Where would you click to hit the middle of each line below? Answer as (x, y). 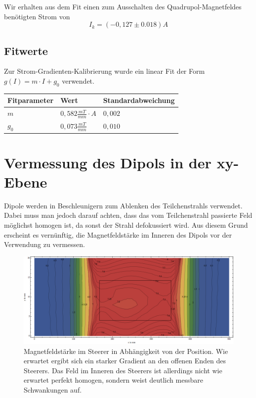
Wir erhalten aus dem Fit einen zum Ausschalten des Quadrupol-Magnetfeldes (123, 6)
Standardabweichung (139, 100)
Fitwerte (26, 50)
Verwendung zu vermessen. (44, 244)
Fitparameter (31, 100)
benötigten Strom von (37, 16)
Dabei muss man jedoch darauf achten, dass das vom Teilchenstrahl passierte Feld (128, 215)
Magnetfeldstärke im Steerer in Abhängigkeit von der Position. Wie (126, 351)
